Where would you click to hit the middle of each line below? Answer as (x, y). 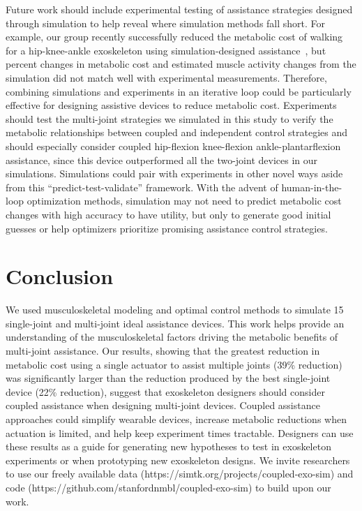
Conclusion (60, 276)
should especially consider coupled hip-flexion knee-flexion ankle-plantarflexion (173, 146)
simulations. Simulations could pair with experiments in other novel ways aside (174, 173)
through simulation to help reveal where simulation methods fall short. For (166, 23)
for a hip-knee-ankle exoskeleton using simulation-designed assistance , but (166, 50)
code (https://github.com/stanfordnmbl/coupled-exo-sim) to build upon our (168, 487)
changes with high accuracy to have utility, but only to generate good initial (168, 214)
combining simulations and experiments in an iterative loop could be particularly (179, 91)
